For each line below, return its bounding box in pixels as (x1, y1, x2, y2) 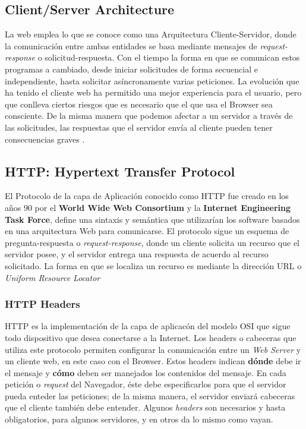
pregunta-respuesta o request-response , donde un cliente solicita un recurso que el (5, 236, 299, 248)
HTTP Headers (5, 296, 80, 311)
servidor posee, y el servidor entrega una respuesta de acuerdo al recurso (5, 248, 269, 260)
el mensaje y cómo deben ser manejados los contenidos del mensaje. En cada (5, 366, 286, 378)
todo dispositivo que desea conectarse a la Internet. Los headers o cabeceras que (5, 331, 296, 343)
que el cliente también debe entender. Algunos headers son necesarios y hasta (5, 401, 286, 414)
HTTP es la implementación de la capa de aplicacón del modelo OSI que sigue (5, 320, 291, 332)
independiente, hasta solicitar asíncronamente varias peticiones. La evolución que (5, 74, 299, 87)
